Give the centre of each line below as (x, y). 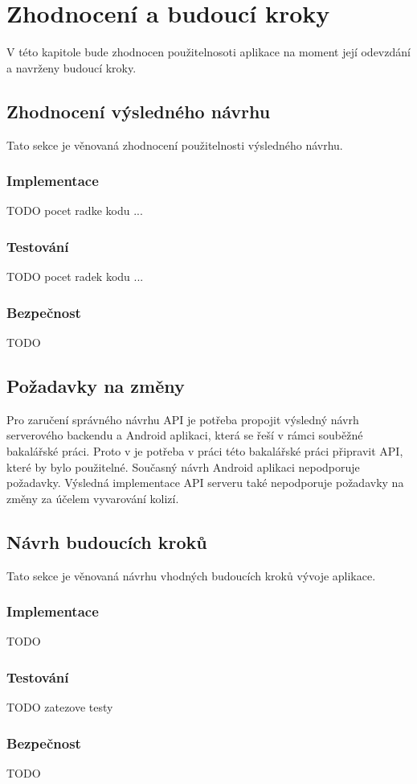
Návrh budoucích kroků (107, 541)
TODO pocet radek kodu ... (75, 276)
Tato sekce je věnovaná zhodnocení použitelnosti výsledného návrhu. (175, 144)
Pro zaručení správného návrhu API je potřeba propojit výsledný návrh (183, 419)
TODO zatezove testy (60, 707)
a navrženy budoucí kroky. (72, 67)
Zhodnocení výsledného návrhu (139, 111)
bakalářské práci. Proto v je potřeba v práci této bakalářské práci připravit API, (205, 450)
